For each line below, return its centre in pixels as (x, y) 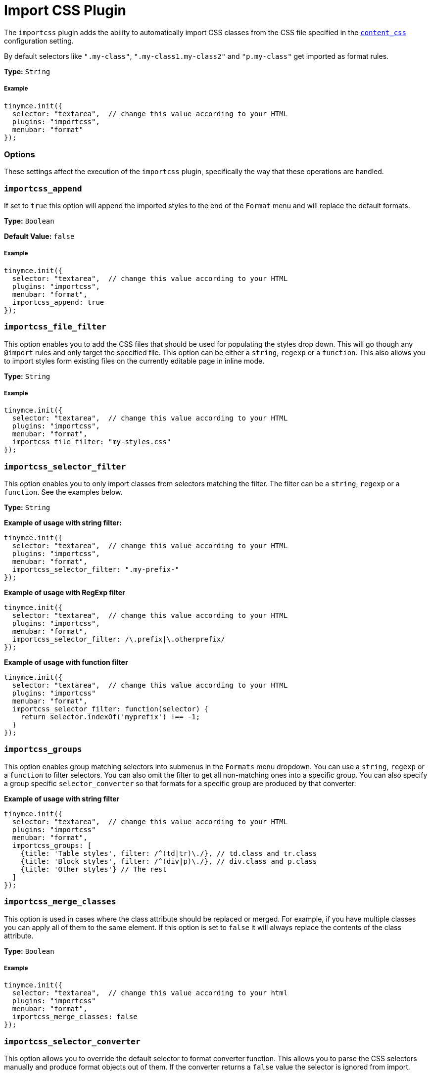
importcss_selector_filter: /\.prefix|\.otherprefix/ (119, 639)
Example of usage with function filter (66, 662)
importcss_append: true (58, 302)
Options (20, 154)
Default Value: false (39, 236)
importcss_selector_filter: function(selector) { (110, 709)
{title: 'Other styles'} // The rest (94, 869)
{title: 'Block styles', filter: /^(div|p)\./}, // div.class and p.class (169, 861)
